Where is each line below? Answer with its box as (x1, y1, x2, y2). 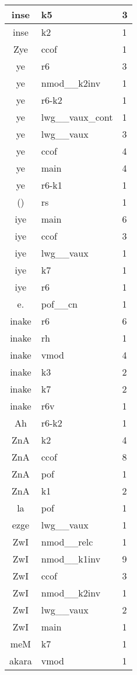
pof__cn (41, 297, 78, 311)
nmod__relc (41, 535, 93, 548)
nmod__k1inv (41, 552, 101, 565)
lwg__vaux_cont (41, 110, 113, 124)
